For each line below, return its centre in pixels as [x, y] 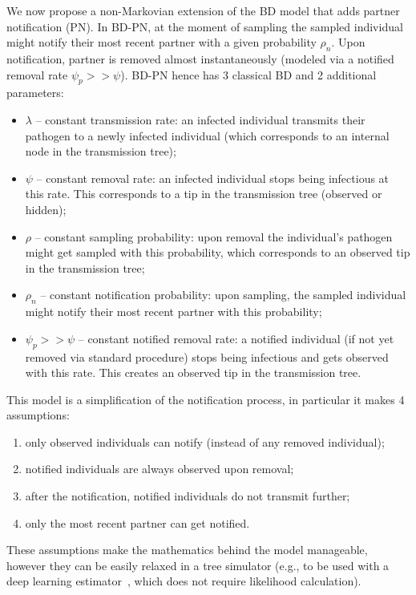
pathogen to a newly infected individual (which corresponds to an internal [207, 135]
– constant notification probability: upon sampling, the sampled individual [223, 295]
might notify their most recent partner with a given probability [162, 42]
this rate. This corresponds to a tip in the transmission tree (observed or [204, 194]
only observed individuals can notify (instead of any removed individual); [205, 441]
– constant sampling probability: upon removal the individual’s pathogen [214, 236]
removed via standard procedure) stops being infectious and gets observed [207, 356]
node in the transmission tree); [101, 151]
